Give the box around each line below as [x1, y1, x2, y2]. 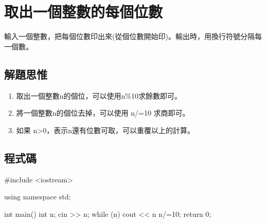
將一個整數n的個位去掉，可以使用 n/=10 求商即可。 [16, 107, 190, 118]
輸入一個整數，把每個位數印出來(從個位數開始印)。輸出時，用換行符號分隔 [4, 31, 255, 42]
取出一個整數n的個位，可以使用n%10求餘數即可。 [16, 90, 182, 101]
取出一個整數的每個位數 [4, 1, 163, 22]
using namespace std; [4, 191, 71, 202]
